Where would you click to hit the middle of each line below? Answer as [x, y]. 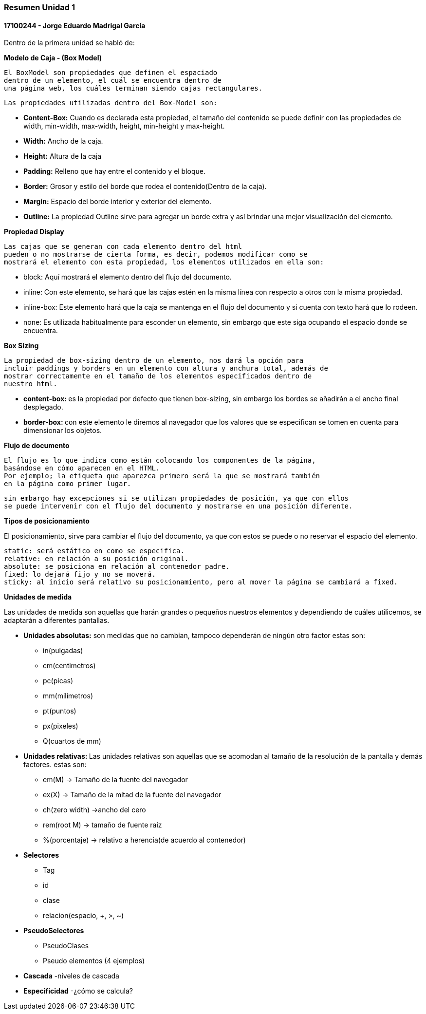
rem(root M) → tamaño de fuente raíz [102, 825]
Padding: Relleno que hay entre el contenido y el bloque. [115, 171]
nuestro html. [31, 384]
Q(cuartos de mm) [72, 741]
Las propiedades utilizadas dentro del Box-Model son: [111, 103]
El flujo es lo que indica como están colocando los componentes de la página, [160, 460]
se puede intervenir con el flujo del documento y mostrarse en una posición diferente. [178, 506]
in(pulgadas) [63, 651]
